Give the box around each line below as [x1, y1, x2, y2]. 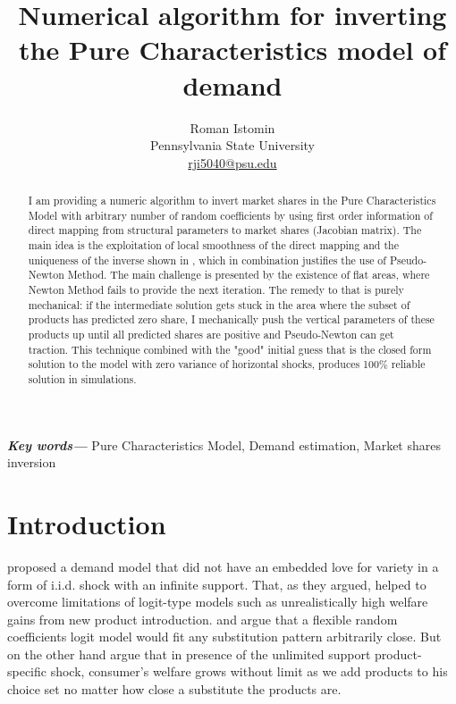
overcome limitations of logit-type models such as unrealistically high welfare [7, 592, 428, 611]
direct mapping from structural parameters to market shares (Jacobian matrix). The [28, 222, 422, 238]
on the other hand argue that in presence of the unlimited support [7, 644, 371, 663]
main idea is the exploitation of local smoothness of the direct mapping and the [28, 238, 399, 253]
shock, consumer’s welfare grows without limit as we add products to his [50, 662, 448, 681]
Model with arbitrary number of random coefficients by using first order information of [28, 207, 433, 222]
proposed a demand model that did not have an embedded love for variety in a [7, 557, 439, 575]
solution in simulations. [28, 371, 137, 386]
